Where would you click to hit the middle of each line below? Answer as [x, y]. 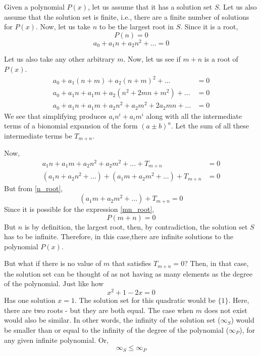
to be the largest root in [136, 27]
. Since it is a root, [209, 27]
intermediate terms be [38, 135]
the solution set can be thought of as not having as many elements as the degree [128, 273]
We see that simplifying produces [55, 116]
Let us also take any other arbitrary [60, 59]
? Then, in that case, [217, 263]
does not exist [226, 310]
